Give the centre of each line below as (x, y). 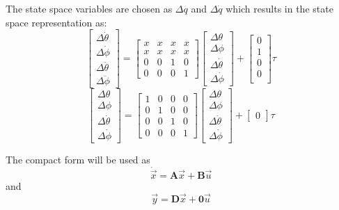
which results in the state (279, 8)
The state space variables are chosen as (89, 8)
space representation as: (56, 22)
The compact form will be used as (78, 159)
